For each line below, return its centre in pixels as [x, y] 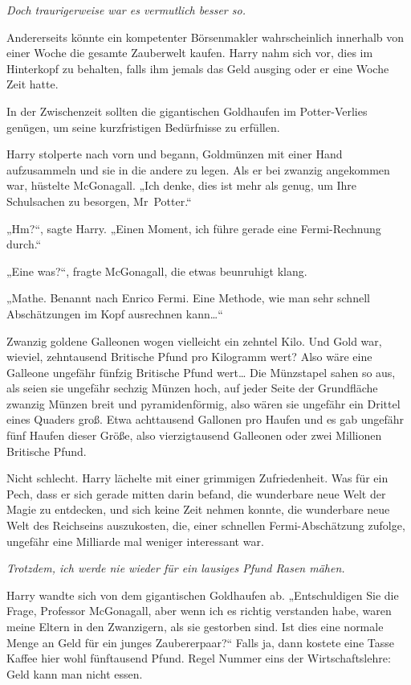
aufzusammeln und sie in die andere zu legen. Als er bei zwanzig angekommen [198, 169]
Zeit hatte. [33, 84]
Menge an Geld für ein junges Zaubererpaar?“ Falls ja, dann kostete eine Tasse [201, 642]
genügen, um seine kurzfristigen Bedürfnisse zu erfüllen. [143, 127]
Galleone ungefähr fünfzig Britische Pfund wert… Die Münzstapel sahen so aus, [201, 372]
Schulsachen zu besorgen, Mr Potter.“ [99, 201]
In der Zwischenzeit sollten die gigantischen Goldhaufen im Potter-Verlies [187, 111]
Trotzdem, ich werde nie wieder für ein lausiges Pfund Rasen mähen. [176, 568]
